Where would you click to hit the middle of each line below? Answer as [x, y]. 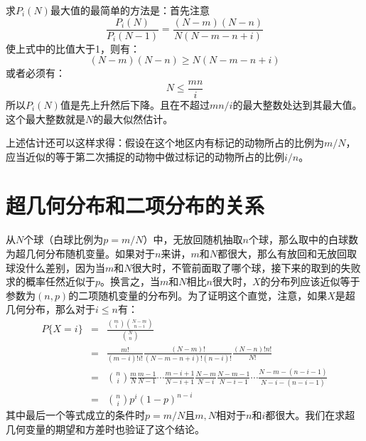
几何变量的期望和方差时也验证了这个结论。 [105, 429]
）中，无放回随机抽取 [193, 239]
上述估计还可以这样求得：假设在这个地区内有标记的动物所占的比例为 [165, 143]
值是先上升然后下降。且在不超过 [135, 104]
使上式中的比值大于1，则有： [73, 48]
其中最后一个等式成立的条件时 [75, 415]
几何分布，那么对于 [50, 309]
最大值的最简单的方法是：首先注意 [130, 10]
